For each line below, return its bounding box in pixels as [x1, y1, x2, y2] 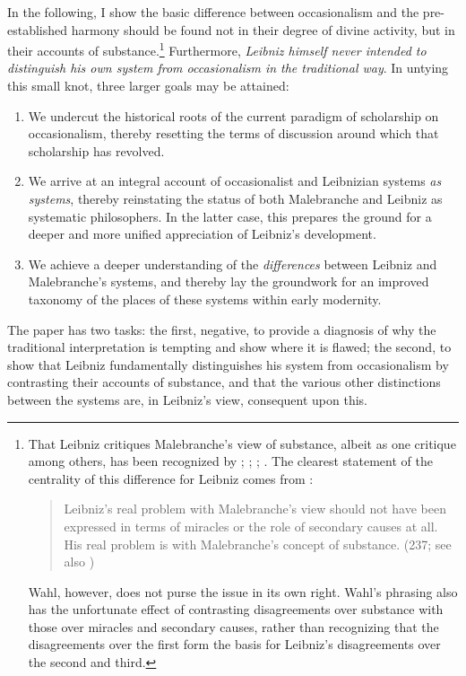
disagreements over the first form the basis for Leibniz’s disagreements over [28, 635, 441, 654]
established [7, 20, 68, 39]
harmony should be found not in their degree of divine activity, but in [71, 20, 455, 39]
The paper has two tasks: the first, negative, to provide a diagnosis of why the [7, 320, 436, 338]
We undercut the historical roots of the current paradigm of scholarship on [28, 106, 439, 125]
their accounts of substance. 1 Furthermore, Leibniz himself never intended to [7, 39, 427, 59]
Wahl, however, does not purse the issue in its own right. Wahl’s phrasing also [28, 582, 458, 601]
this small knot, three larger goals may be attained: [7, 76, 289, 95]
